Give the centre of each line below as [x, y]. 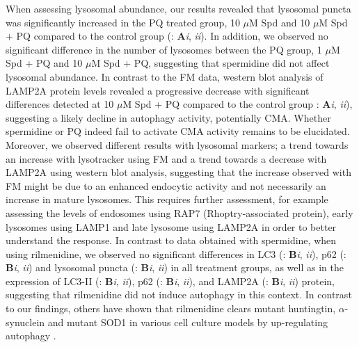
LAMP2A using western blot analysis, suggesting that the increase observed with [178, 172]
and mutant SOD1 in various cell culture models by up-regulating [188, 322]
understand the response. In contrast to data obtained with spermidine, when [171, 240]
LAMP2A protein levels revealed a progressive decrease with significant [158, 90]
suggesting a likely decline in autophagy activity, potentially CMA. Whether [168, 117]
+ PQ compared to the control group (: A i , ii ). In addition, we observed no [167, 36]
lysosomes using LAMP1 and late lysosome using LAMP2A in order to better [171, 226]
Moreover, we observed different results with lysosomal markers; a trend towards [177, 144]
